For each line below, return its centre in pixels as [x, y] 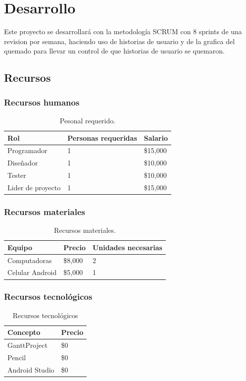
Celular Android [32, 272]
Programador [27, 150]
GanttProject [27, 345]
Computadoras [30, 260]
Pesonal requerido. [88, 120]
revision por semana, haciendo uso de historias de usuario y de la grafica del [120, 41]
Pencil [17, 357]
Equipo [20, 247]
